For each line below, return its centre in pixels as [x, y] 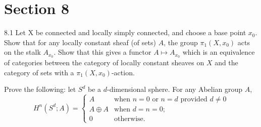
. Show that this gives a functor [102, 52]
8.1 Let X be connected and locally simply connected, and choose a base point [125, 32]
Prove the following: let [40, 89]
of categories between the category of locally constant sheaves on [104, 62]
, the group [181, 42]
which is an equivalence [219, 52]
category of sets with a [39, 72]
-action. [123, 72]
